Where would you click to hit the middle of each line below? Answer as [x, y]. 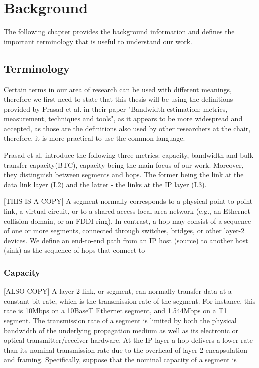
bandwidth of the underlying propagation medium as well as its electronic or [121, 330]
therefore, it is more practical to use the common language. [95, 138]
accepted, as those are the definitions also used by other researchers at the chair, [127, 128]
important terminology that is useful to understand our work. [98, 41]
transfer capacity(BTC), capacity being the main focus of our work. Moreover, [124, 165]
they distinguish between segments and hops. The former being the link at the [124, 175]
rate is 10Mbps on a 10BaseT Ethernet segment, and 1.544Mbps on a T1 [116, 311]
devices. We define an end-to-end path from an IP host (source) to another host [126, 240]
